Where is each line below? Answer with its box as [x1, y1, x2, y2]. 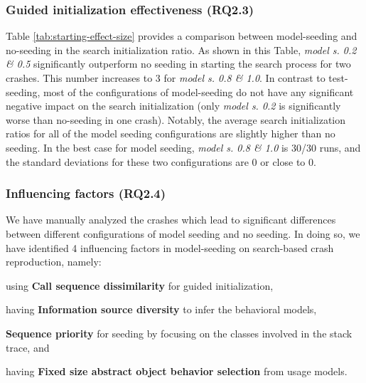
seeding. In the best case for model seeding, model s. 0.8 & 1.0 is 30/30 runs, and [6, 140, 361, 154]
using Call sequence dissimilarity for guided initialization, [6, 278, 274, 293]
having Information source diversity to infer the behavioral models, [6, 302, 317, 317]
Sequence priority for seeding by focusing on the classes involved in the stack [6, 325, 352, 340]
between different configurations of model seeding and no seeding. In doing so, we [6, 226, 360, 241]
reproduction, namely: [6, 254, 102, 269]
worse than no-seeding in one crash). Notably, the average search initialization [6, 112, 346, 127]
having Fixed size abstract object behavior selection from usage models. [6, 364, 348, 379]
